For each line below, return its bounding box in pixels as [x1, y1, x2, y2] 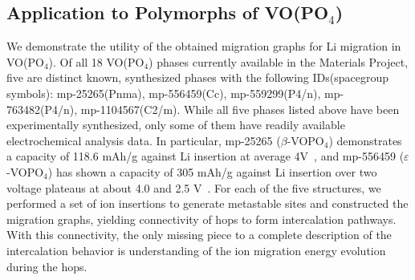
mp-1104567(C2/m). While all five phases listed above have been [80, 100, 400, 117]
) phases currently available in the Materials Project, [149, 53, 409, 70]
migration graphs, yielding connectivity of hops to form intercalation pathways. [6, 210, 397, 227]
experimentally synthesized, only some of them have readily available [6, 116, 345, 133]
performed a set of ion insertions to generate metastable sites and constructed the [6, 195, 409, 212]
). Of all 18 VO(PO [48, 53, 144, 70]
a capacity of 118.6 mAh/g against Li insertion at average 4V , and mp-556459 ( [6, 148, 405, 164]
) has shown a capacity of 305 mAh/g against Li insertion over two [47, 163, 377, 180]
